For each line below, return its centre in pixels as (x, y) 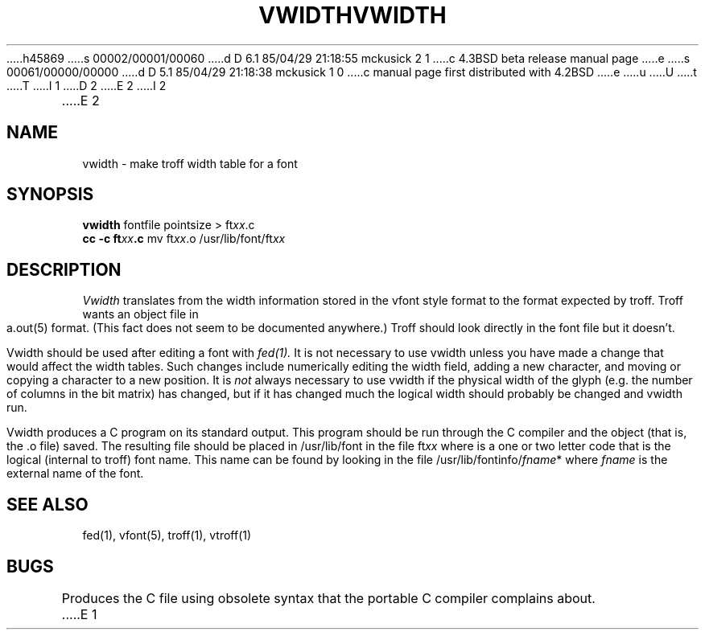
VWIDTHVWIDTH (352, 15)
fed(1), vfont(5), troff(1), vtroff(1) (167, 535)
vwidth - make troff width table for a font (190, 163)
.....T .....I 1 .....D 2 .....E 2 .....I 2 (87, 85)
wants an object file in (140, 314)
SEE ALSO (47, 504)
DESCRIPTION (64, 269)
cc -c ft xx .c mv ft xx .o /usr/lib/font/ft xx (184, 239)
